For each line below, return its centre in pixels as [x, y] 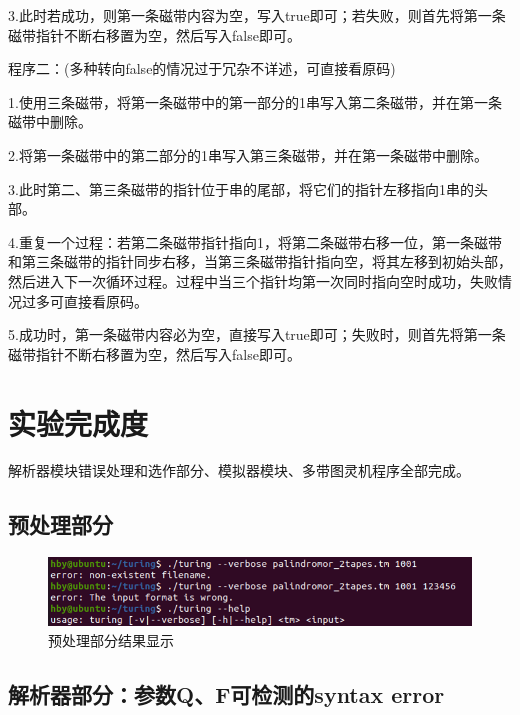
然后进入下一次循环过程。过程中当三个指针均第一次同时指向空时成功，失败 [253, 280]
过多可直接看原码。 [84, 300]
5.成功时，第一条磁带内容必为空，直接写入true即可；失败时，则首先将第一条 [257, 334]
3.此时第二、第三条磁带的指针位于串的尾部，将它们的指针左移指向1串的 [241, 188]
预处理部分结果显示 [111, 639]
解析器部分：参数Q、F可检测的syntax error [226, 693]
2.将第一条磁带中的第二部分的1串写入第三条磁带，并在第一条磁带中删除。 [248, 154]
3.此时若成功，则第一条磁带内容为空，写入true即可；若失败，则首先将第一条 [257, 15]
